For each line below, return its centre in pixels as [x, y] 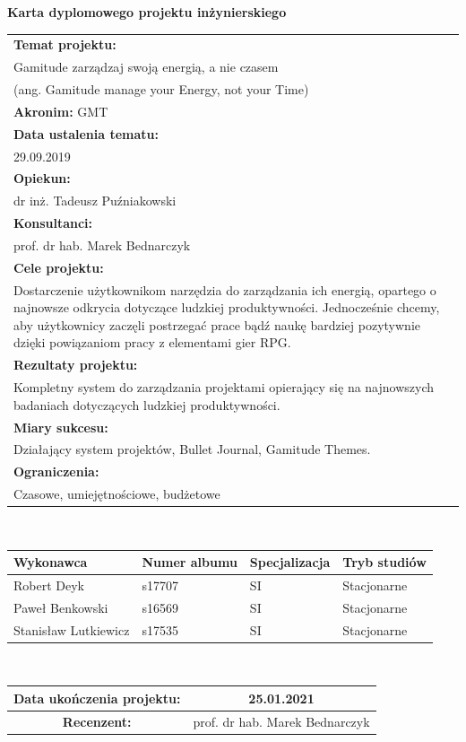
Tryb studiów [384, 562]
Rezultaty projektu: [76, 365]
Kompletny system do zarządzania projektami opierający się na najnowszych [224, 387]
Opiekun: [42, 178]
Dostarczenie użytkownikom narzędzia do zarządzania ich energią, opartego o [225, 289]
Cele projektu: [59, 267]
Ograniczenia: [56, 471]
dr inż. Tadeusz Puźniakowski [95, 201]
